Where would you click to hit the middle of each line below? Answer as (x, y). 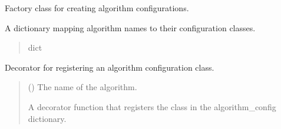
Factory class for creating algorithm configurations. (97, 8)
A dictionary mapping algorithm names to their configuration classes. (130, 27)
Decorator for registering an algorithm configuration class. (110, 67)
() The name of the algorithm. (82, 87)
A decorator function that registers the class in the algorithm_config (152, 106)
